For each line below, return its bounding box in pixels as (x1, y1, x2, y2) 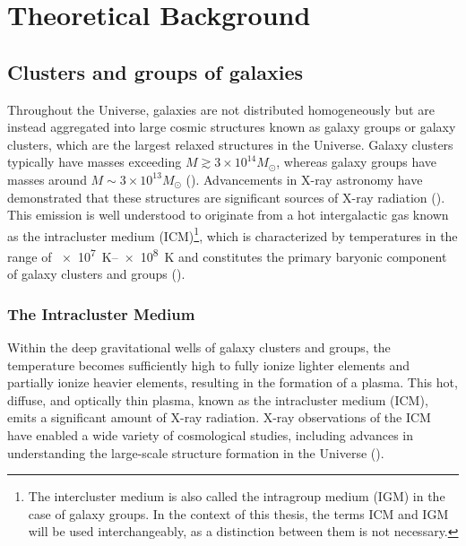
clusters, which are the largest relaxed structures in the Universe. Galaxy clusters (7, 134, 453, 153)
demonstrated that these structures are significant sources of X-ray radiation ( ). (7, 187, 445, 206)
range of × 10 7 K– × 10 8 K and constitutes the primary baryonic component (7, 244, 447, 265)
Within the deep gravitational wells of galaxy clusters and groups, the (7, 338, 391, 357)
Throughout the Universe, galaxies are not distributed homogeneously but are (7, 100, 435, 118)
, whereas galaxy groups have (276, 152, 437, 171)
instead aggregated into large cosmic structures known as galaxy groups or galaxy (7, 117, 456, 136)
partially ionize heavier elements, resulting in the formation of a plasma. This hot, (7, 373, 458, 392)
